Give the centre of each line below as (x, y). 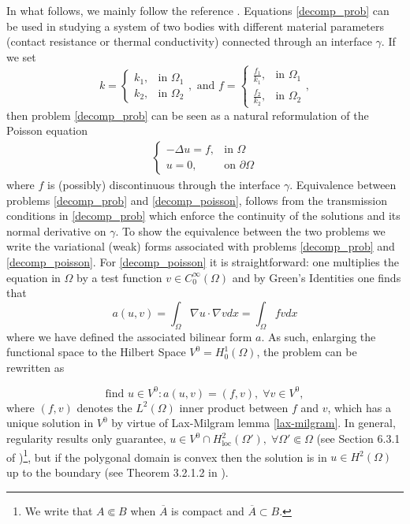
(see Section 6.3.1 (358, 439)
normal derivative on (56, 230)
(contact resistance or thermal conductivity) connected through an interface (189, 41)
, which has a (360, 407)
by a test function (119, 277)
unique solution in (50, 423)
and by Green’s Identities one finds (317, 277)
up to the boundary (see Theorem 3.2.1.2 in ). (117, 472)
